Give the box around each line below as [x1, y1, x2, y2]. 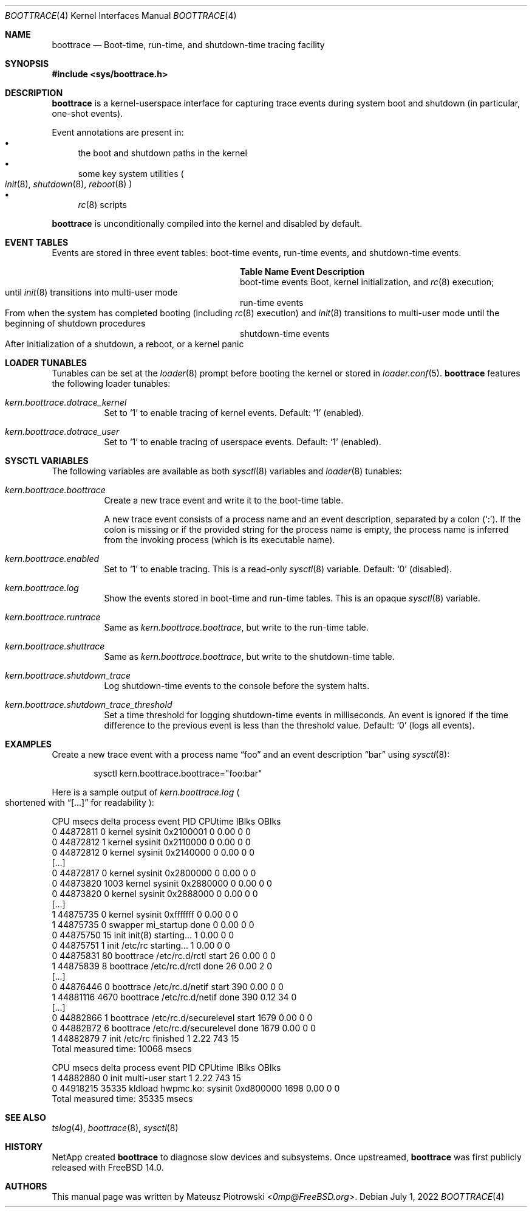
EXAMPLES [5, 739, 52, 749]
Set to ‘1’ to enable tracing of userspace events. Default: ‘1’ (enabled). [104, 437, 381, 447]
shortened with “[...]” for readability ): [5, 797, 154, 808]
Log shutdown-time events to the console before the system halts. [104, 680, 370, 691]
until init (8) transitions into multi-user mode [5, 287, 178, 297]
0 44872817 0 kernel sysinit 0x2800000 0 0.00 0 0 [52, 868, 256, 878]
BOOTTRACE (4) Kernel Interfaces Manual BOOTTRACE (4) [5, 10, 237, 21]
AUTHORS [5, 1181, 47, 1191]
